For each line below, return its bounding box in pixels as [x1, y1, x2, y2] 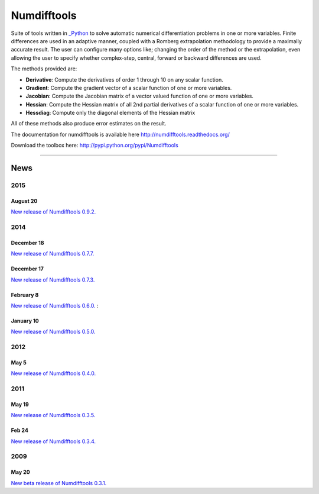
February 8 [11, 291, 39, 298]
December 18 [11, 239, 44, 246]
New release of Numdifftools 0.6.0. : [11, 302, 99, 309]
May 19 [11, 401, 29, 408]
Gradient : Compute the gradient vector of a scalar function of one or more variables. [25, 84, 232, 91]
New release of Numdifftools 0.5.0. [11, 328, 96, 335]
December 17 [11, 265, 44, 272]
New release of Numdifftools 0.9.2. [11, 208, 96, 215]
